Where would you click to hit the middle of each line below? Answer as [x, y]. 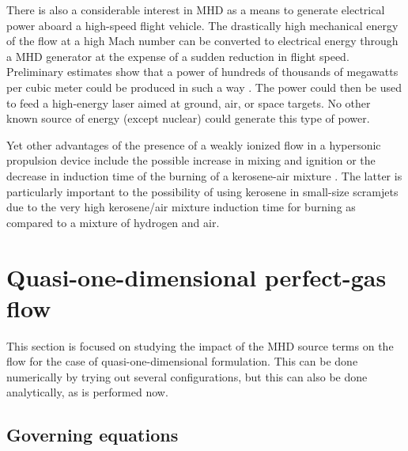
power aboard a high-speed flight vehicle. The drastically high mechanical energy [202, 25]
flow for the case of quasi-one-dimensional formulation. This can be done [182, 361]
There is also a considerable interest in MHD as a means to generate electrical [196, 9]
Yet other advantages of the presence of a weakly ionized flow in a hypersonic [194, 144]
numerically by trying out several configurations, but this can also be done [187, 376]
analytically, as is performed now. [87, 392]
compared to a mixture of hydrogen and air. [113, 222]
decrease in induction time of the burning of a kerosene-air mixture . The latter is [204, 175]
